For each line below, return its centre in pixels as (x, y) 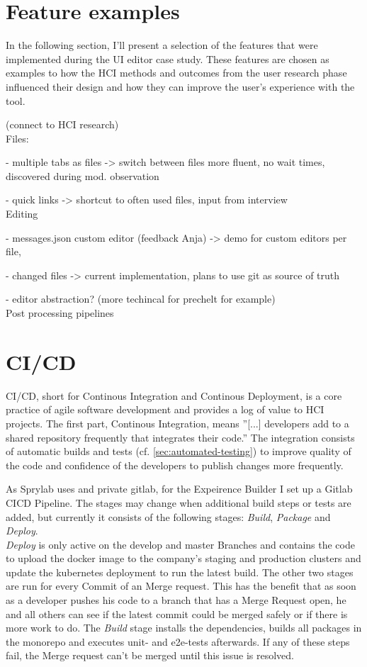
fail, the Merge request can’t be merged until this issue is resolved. (150, 655)
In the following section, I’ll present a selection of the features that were (162, 45)
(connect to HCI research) (62, 124)
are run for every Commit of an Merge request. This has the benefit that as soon (181, 586)
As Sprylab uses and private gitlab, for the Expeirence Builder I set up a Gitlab (179, 489)
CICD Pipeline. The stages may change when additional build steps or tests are (179, 502)
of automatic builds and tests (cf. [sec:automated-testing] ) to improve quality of (179, 451)
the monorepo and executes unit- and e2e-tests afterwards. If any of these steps (178, 641)
